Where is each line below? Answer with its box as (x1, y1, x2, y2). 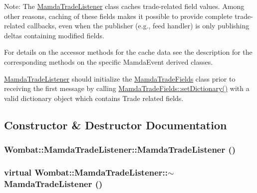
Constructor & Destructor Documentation (4, 117, 227, 132)
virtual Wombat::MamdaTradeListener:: (4, 166, 168, 178)
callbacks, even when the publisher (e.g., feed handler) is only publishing (27, 20, 250, 31)
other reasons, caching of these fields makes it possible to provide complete (4, 10, 233, 21)
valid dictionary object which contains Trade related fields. (4, 93, 184, 103)
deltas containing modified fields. (4, 30, 104, 40)
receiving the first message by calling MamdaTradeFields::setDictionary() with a (4, 83, 250, 94)
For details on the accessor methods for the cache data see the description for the (4, 47, 253, 57)
